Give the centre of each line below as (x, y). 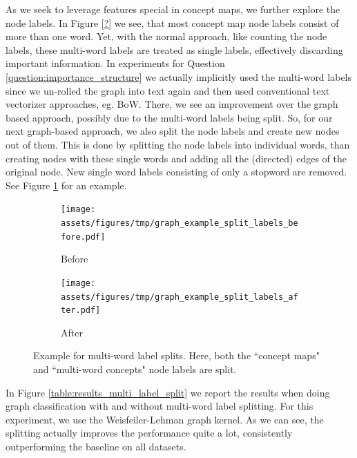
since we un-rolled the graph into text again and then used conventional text (168, 90)
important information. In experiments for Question (115, 63)
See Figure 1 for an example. (66, 185)
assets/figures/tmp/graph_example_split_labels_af (180, 297)
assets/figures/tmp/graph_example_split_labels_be (180, 223)
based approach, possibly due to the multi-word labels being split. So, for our (169, 117)
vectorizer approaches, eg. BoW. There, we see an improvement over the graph (172, 104)
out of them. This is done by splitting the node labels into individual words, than (178, 144)
